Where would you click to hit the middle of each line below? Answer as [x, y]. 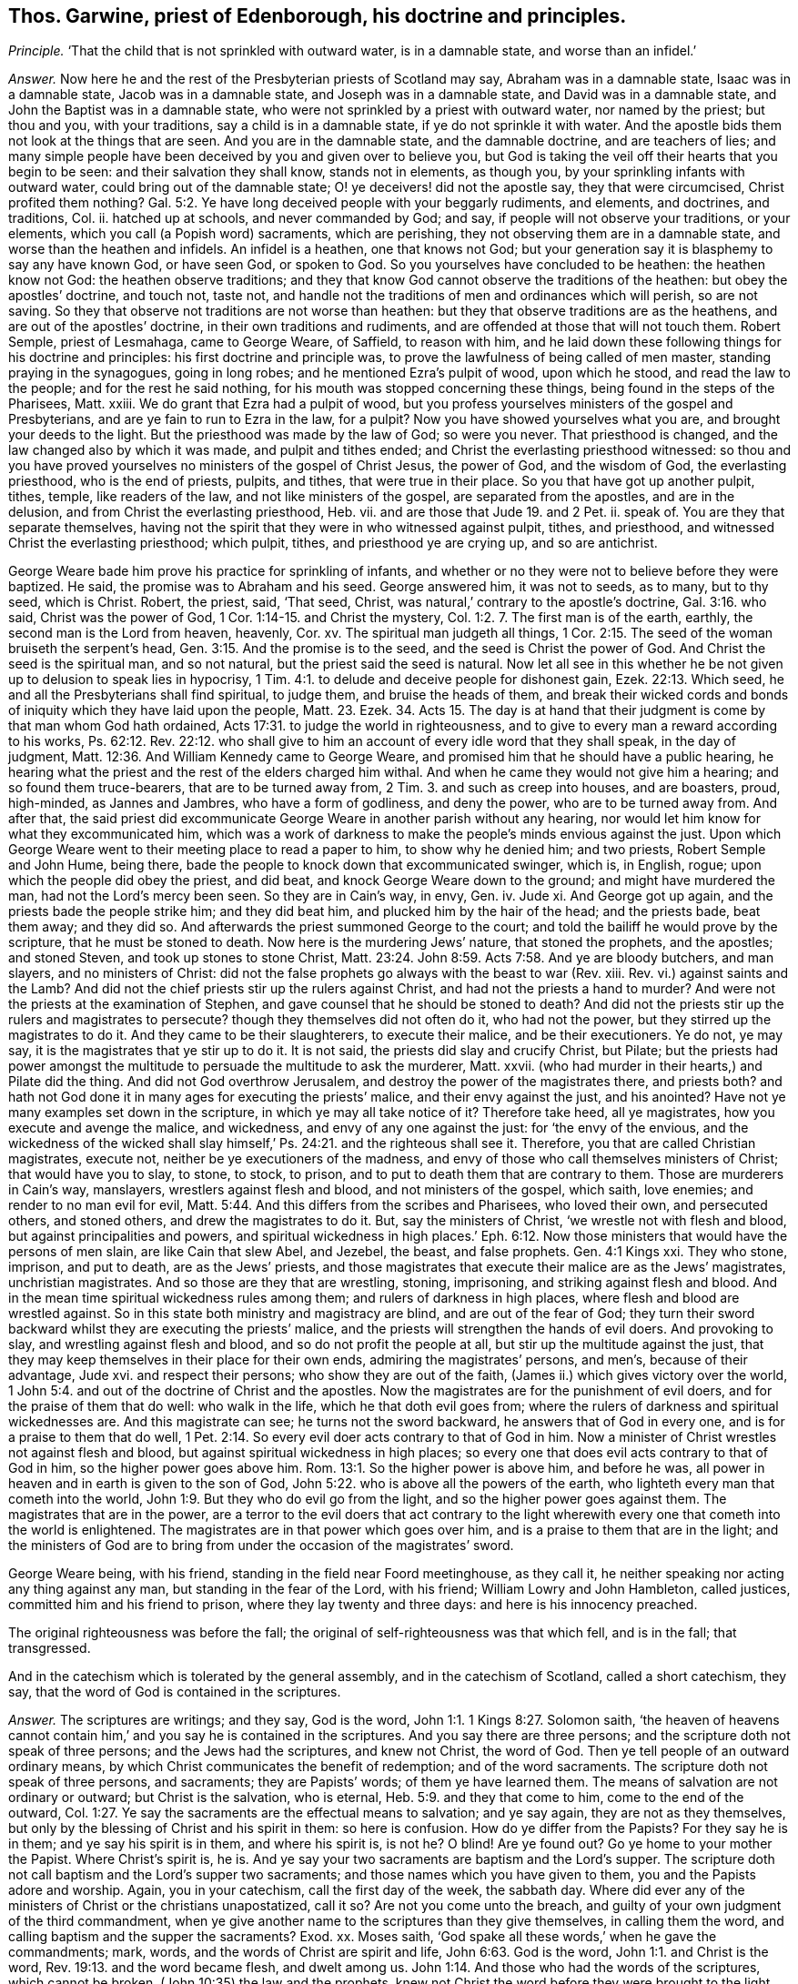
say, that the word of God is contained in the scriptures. [175, 1692]
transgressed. [50, 1648]
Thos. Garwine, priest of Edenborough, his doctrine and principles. [318, 16]
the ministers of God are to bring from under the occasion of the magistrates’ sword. [261, 1546]
